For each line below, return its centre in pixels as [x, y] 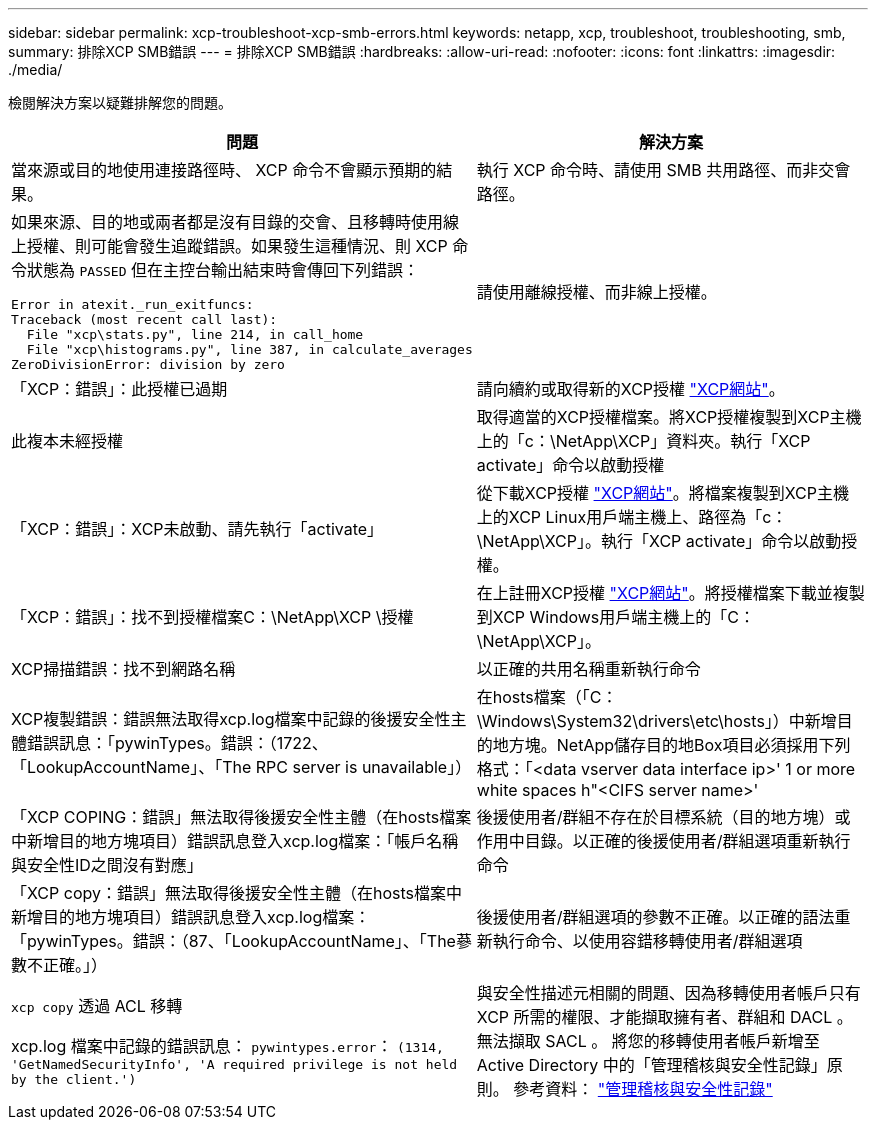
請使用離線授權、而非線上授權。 [596, 291]
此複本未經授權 [67, 441]
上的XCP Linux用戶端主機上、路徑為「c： [632, 517]
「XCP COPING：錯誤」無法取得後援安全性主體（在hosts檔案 [241, 817]
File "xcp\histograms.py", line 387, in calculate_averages [249, 349]
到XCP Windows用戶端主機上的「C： [615, 617]
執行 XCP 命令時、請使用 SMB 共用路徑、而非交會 [663, 170]
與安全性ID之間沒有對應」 [107, 865]
